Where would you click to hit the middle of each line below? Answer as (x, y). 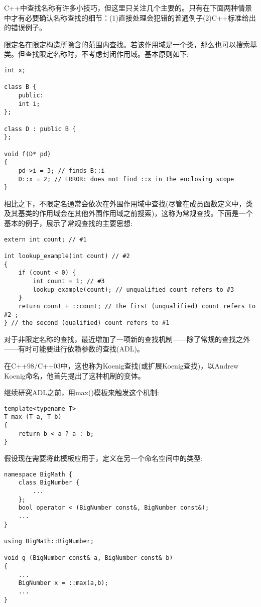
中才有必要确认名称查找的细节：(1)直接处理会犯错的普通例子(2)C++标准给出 (130, 17)
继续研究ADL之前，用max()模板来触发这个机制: (82, 392)
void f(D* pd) (28, 154)
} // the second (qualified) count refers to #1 (87, 323)
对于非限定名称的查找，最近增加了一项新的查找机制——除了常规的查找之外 (127, 339)
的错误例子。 (25, 27)
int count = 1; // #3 (69, 281)
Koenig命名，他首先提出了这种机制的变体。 (75, 375)
